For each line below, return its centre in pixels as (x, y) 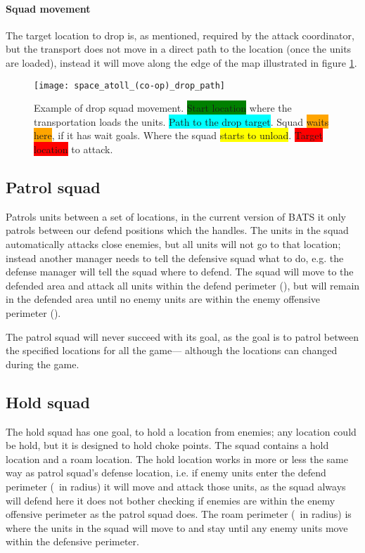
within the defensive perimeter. (72, 541)
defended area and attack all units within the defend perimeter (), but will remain (183, 285)
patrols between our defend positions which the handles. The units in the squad (177, 230)
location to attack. (73, 149)
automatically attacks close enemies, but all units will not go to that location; (173, 244)
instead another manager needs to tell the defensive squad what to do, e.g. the (175, 258)
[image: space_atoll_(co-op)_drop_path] (130, 85)
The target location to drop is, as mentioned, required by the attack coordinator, (180, 35)
